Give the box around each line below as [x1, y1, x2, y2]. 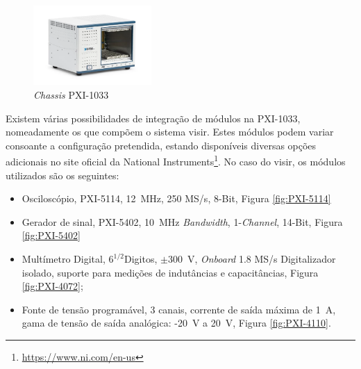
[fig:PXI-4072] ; [22, 279, 83, 293]
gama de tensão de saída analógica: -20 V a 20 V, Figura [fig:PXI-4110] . [22, 315, 331, 330]
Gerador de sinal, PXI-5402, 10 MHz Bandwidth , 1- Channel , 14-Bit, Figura [22, 214, 343, 229]
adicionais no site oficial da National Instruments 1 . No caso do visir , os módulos [6, 152, 346, 169]
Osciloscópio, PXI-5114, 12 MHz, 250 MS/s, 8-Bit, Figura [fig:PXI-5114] [22, 191, 331, 206]
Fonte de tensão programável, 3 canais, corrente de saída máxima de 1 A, [22, 302, 336, 316]
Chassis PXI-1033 [33, 88, 109, 102]
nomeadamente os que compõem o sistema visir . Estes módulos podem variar [6, 124, 334, 139]
